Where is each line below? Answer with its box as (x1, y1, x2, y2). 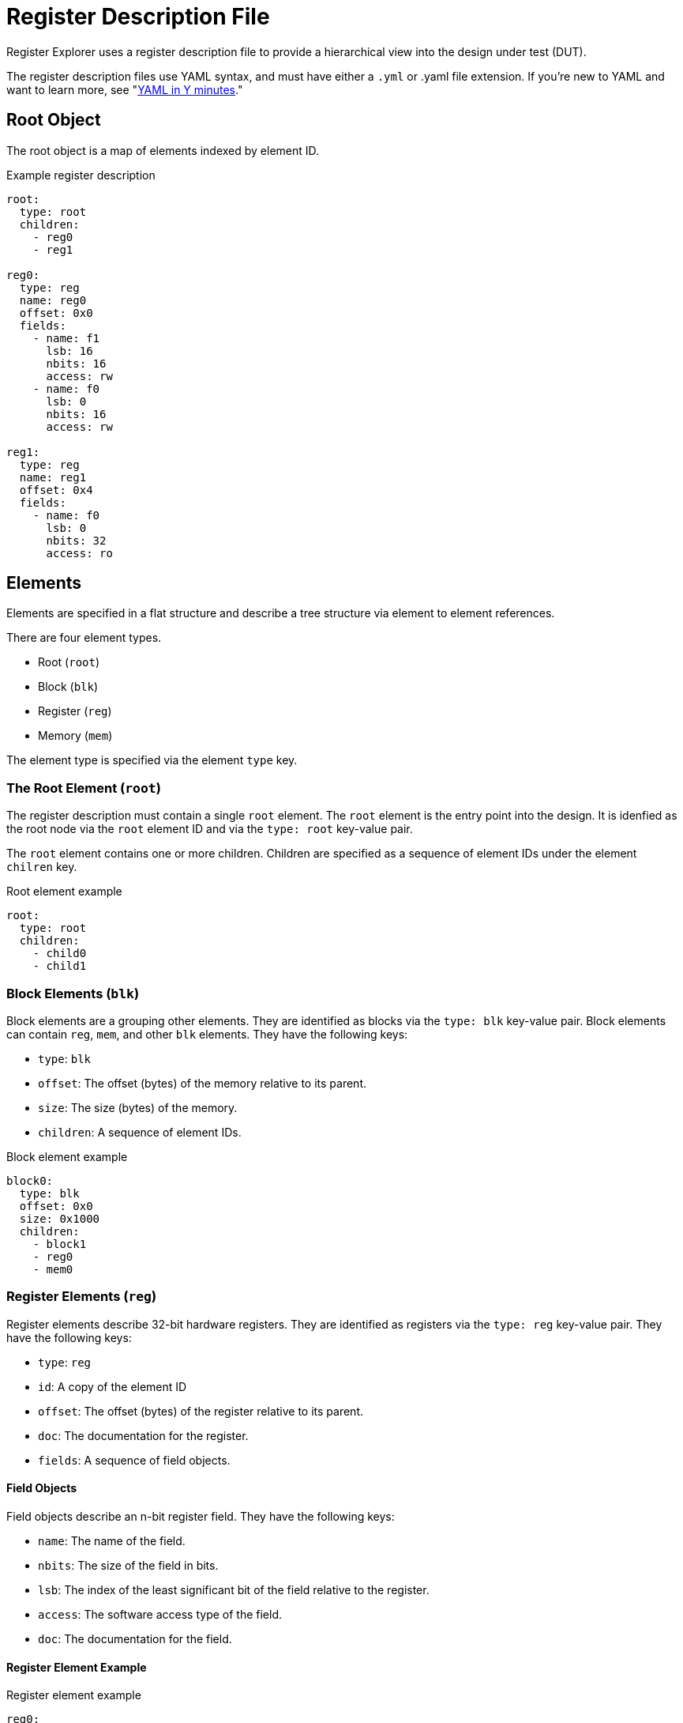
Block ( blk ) (38, 680, 99, 694)
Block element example (6, 1149, 128, 1163)
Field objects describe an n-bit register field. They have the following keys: (6, 1509, 395, 1523)
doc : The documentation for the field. (38, 1631, 232, 1646)
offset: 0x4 (19, 483, 93, 496)
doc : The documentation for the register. (38, 1428, 249, 1442)
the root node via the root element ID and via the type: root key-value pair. (6, 822, 413, 836)
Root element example (6, 884, 122, 899)
